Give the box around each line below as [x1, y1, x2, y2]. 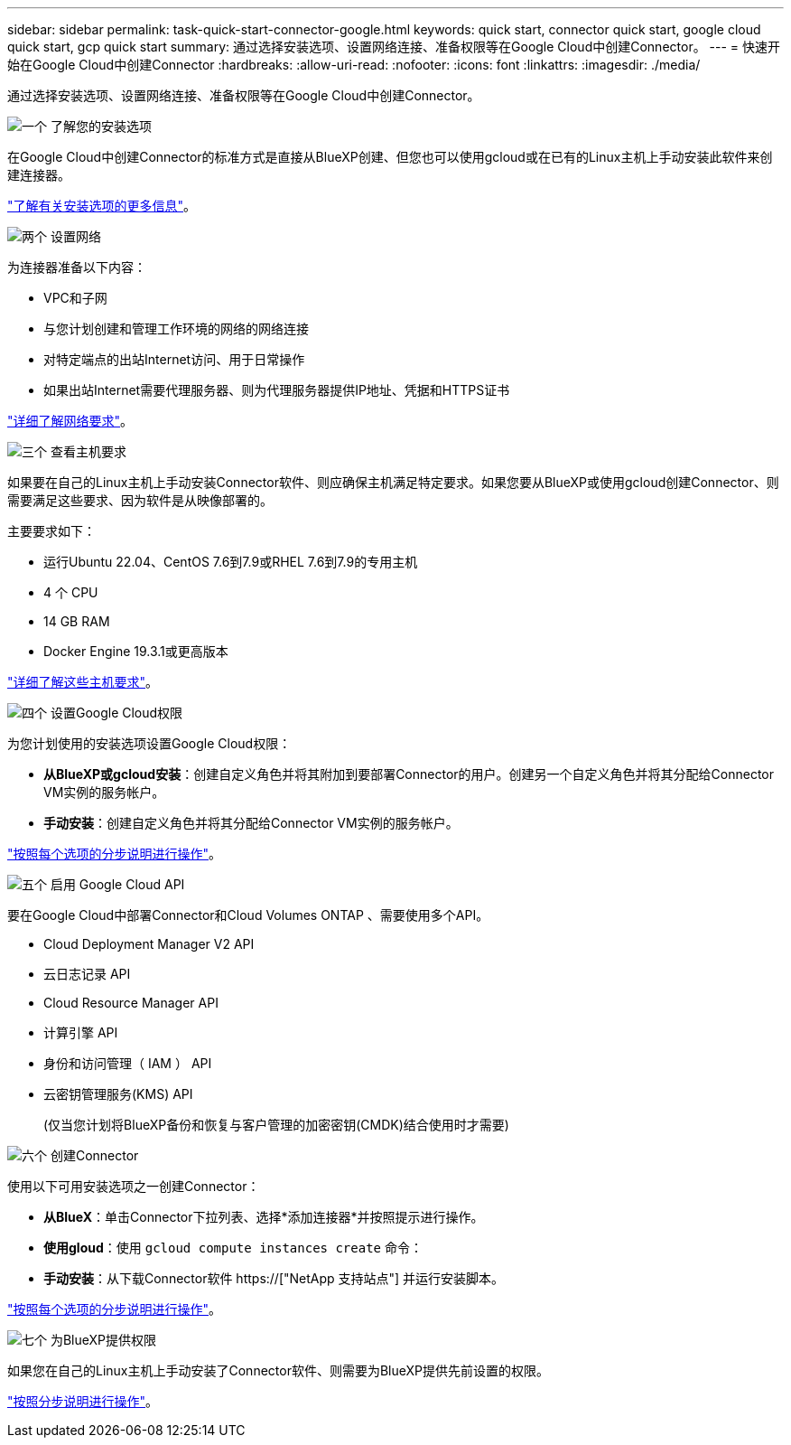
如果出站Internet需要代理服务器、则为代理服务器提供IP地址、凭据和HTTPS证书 [43, 382, 510, 398]
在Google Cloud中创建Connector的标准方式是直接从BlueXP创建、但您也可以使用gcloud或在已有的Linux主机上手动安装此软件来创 [7, 149, 773, 164]
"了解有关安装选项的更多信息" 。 [7, 198, 197, 213]
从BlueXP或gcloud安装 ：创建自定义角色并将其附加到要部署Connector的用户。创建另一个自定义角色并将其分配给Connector [43, 766, 775, 782]
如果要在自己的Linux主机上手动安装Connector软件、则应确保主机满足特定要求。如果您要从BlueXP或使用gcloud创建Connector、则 [7, 474, 779, 490]
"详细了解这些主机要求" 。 [7, 674, 159, 690]
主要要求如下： [7, 523, 96, 539]
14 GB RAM [43, 614, 110, 629]
